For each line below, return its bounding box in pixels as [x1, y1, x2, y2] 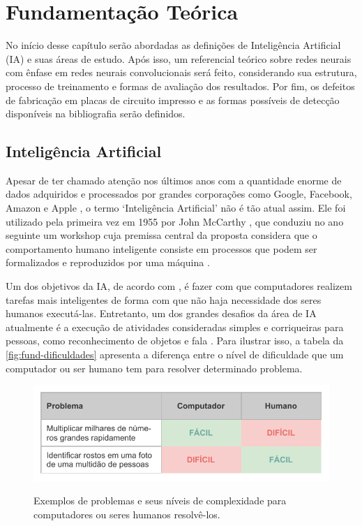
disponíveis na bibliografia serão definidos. [6, 106, 186, 121]
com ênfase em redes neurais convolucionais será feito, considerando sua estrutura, [6, 65, 357, 80]
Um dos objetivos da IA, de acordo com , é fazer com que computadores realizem [6, 279, 352, 293]
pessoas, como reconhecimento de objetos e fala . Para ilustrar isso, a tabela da [6, 333, 344, 348]
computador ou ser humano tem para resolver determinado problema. [6, 360, 303, 375]
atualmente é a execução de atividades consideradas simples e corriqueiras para [6, 319, 344, 334]
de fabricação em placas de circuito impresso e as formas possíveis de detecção [6, 92, 340, 107]
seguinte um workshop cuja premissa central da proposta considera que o [6, 228, 317, 242]
